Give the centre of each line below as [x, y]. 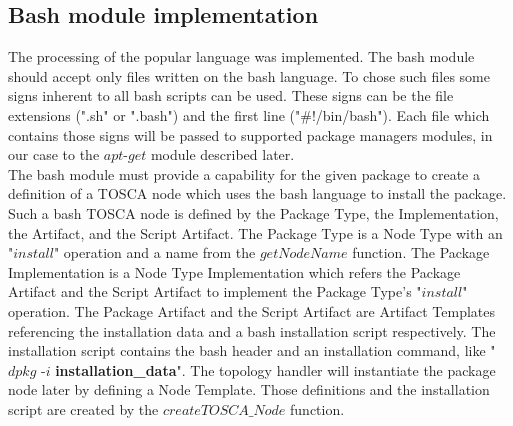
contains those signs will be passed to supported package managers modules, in [250, 134]
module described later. [222, 154]
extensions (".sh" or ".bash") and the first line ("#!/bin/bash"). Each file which [249, 114]
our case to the [54, 154]
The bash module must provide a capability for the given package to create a [244, 173]
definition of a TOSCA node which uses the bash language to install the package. [257, 193]
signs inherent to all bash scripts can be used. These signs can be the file [231, 95]
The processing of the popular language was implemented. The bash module [241, 56]
